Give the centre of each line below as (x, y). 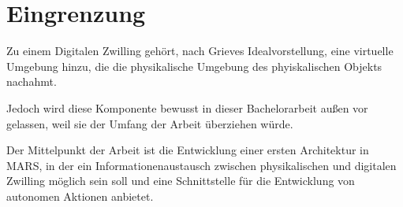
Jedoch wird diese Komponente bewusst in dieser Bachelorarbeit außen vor (187, 107)
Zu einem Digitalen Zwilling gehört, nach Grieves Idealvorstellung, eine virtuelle (200, 51)
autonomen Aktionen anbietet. (80, 196)
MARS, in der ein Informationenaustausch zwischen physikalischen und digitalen (201, 165)
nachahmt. (32, 81)
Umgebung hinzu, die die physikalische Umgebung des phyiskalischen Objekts (194, 66)
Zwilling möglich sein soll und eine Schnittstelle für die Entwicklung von (181, 181)
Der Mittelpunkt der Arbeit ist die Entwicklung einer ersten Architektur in (188, 150)
